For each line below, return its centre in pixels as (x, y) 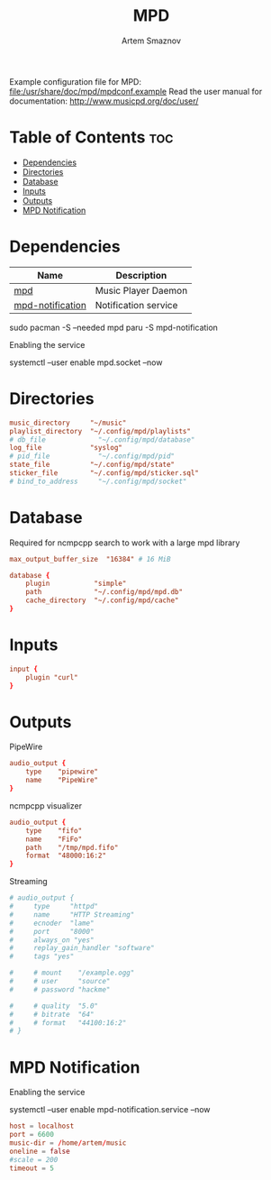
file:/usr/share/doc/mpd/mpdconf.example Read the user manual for (136, 91)
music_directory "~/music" (68, 423)
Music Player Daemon (141, 290)
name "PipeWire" (62, 781)
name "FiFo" (54, 839)
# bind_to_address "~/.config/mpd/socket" (98, 481)
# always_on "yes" (52, 940)
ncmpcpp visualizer (46, 805)
